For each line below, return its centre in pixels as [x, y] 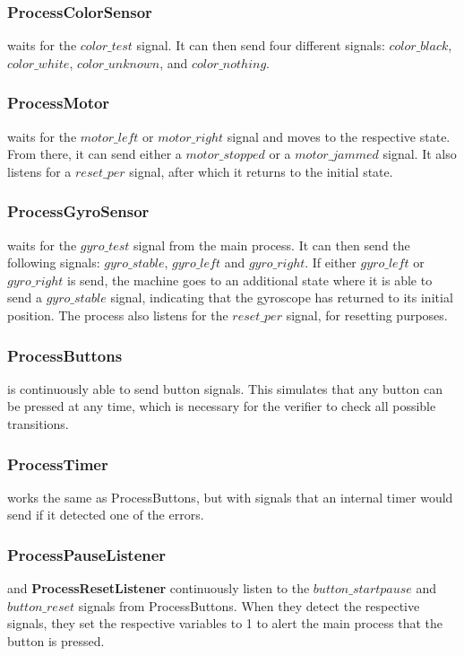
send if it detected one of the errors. [106, 515]
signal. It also [420, 154]
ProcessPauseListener [87, 554]
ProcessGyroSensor [78, 211]
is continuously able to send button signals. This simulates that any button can [225, 388]
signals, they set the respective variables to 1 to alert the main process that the [225, 623]
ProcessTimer [58, 464]
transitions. [38, 424]
